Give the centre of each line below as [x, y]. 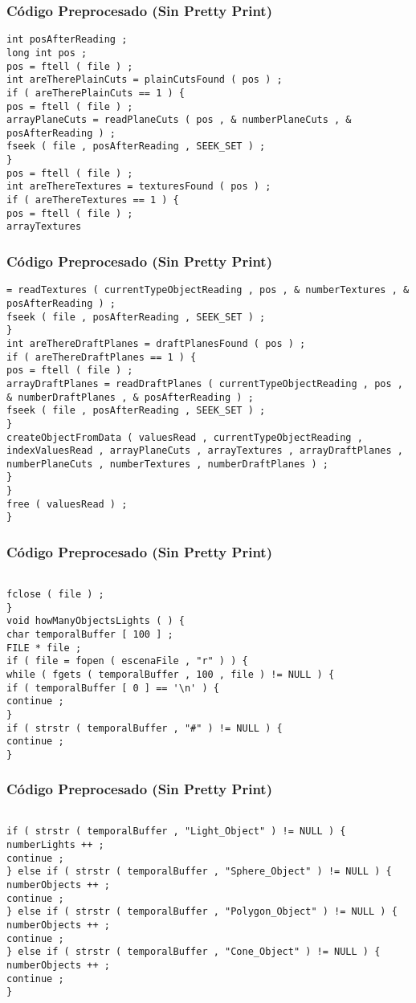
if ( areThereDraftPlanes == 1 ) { [102, 357]
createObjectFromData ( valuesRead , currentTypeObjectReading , [185, 437]
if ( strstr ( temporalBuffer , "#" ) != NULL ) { [145, 728]
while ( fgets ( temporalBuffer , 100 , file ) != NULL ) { [171, 674]
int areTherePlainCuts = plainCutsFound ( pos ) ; [145, 80]
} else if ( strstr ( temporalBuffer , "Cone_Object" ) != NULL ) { [194, 952]
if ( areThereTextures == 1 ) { [93, 200]
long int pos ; [47, 53]
